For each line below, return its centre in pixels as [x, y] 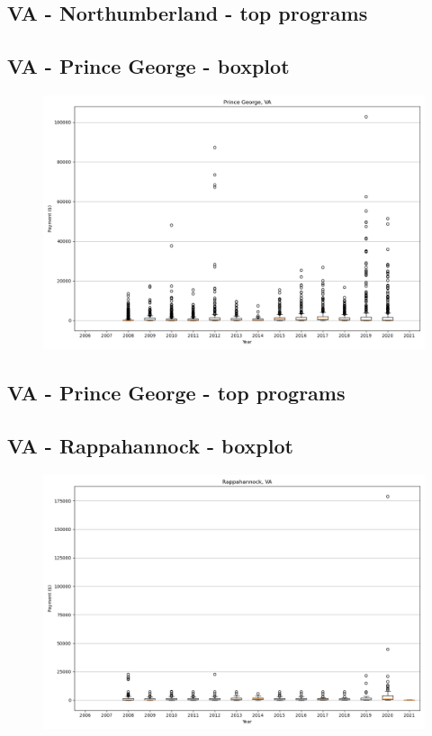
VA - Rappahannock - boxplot [150, 446]
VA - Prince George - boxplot [148, 66]
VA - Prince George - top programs [176, 393]
